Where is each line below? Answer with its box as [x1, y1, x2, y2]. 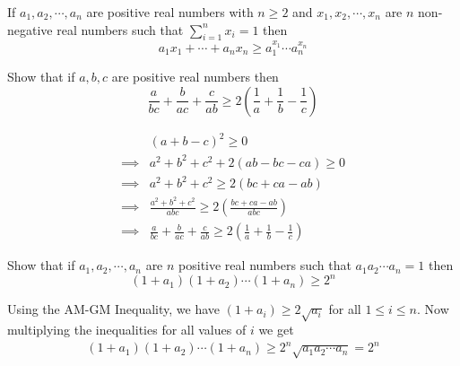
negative [7, 20, 53, 39]
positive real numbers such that [178, 256, 352, 274]
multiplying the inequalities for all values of [7, 320, 247, 339]
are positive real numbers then [111, 67, 279, 86]
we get [258, 320, 294, 339]
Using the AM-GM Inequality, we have [7, 300, 221, 318]
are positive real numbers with [86, 3, 254, 21]
